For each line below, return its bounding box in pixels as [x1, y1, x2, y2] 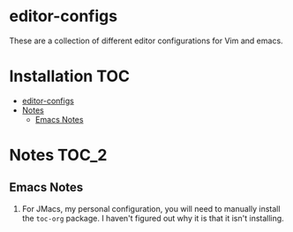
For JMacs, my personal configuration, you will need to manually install [21, 203, 281, 213]
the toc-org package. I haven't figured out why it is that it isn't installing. [21, 213, 284, 223]
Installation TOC [9, 66, 131, 86]
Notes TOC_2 [9, 146, 108, 165]
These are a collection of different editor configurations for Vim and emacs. [9, 35, 284, 46]
